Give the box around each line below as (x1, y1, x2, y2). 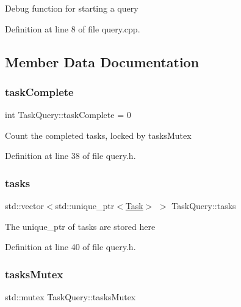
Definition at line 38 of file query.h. (5, 149, 136, 162)
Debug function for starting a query (5, 2, 138, 14)
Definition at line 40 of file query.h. (5, 240, 136, 253)
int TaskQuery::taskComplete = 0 (5, 108, 131, 121)
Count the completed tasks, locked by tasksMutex (5, 128, 192, 141)
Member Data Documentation (5, 52, 200, 71)
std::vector (5, 199, 44, 212)
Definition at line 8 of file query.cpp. (5, 22, 140, 35)
